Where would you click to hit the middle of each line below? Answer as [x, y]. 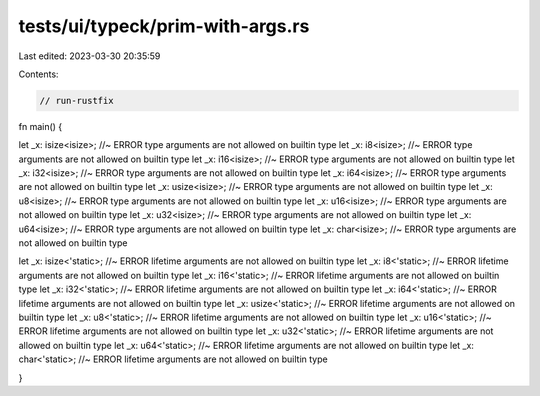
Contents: [38, 74]
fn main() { [40, 126]
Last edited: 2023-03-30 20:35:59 [89, 56]
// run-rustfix [76, 100]
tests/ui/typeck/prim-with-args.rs [164, 26]
